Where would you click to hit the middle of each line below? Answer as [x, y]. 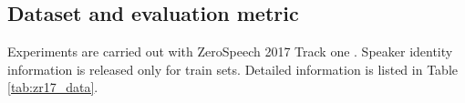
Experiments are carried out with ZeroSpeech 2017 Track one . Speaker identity [230, 51]
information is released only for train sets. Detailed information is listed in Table [232, 69]
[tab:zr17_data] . [53, 87]
